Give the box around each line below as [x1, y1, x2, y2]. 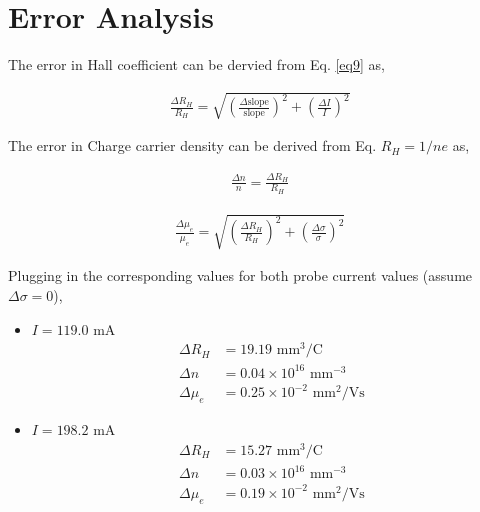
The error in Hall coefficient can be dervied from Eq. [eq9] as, [8, 54, 385, 75]
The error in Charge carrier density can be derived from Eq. [8, 135, 377, 156]
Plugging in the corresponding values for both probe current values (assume [8, 265, 473, 286]
